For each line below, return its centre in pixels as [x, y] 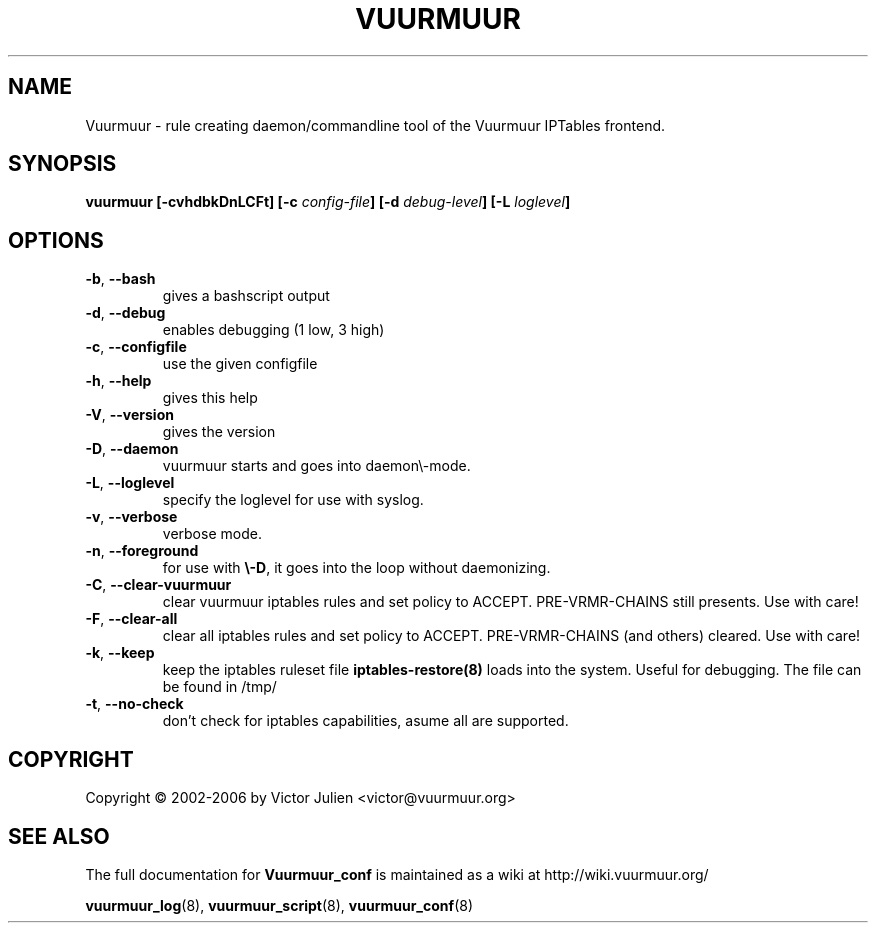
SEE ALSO [59, 836]
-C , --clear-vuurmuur [158, 585]
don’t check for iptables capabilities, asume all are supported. [365, 721]
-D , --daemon [132, 449]
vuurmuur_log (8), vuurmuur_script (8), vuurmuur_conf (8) [279, 905]
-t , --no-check [134, 704]
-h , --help [118, 381]
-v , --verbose [131, 517]
